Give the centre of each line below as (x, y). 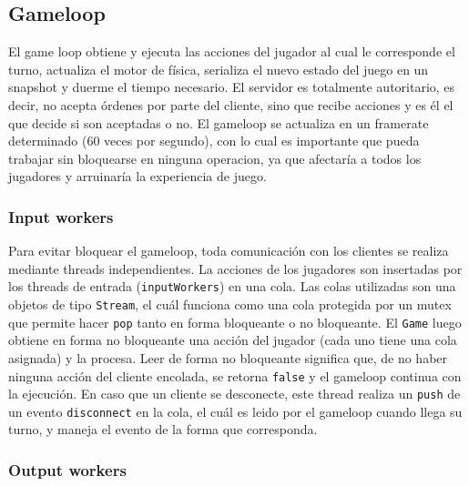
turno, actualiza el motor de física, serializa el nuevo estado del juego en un (219, 69)
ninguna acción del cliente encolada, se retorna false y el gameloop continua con (235, 375)
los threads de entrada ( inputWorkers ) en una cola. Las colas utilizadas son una (232, 286)
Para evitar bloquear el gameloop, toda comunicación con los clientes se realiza (229, 251)
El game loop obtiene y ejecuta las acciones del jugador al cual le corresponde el (232, 51)
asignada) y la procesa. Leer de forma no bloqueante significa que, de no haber (228, 357)
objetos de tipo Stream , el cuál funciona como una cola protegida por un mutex (230, 304)
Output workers (67, 470)
